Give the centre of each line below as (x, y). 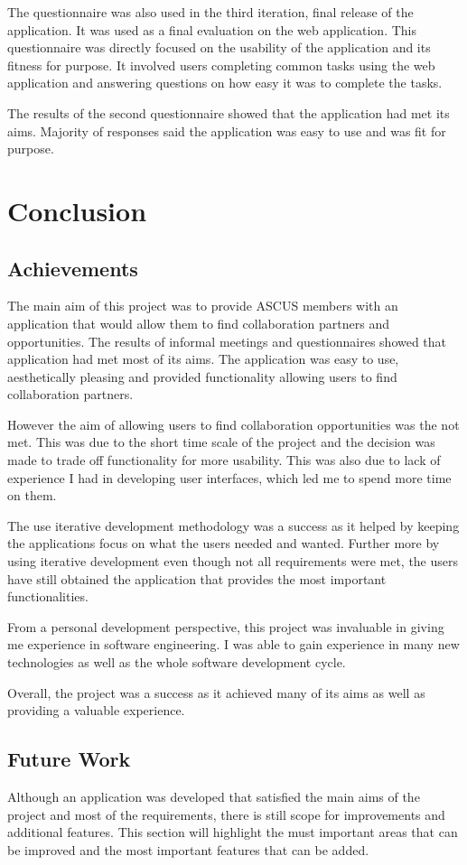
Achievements (73, 268)
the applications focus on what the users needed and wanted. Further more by (224, 543)
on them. (32, 495)
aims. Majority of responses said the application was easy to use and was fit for (227, 130)
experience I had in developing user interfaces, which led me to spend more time (229, 477)
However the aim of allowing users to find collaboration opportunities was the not (233, 424)
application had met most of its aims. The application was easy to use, (203, 359)
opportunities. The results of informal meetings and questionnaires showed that (227, 341)
